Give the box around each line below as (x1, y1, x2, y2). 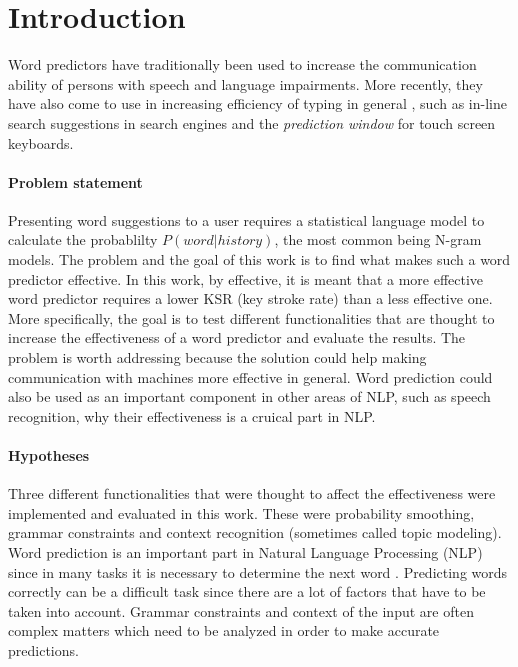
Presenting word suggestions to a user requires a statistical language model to (8, 209, 485, 230)
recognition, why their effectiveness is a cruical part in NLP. (8, 405, 376, 426)
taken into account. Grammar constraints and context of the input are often (8, 600, 474, 621)
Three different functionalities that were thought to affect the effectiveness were (8, 483, 496, 504)
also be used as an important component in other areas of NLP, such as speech (8, 386, 491, 407)
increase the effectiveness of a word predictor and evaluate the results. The (8, 327, 466, 348)
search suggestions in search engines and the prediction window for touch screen (8, 112, 496, 133)
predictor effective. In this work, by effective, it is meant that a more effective (8, 268, 484, 289)
